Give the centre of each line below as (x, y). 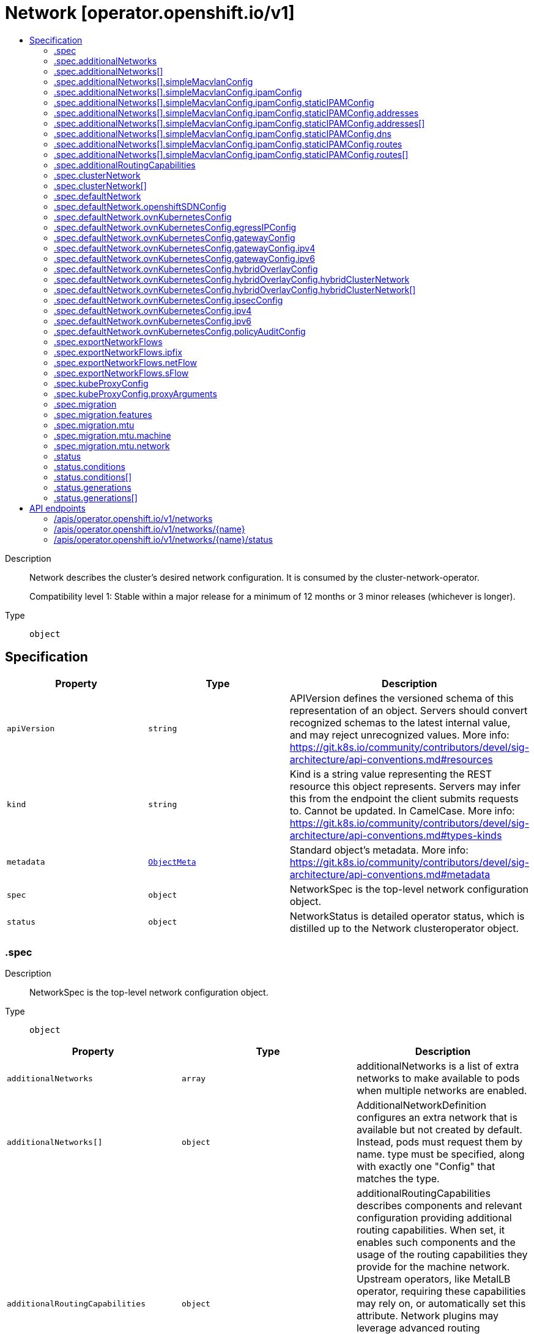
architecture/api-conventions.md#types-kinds (396, 835)
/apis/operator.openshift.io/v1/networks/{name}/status (163, 539)
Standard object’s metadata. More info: (379, 850)
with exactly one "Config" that (426, 1167)
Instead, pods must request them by (439, 1142)
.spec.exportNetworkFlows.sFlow (121, 373)
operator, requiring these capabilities (441, 1291)
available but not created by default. (439, 1130)
